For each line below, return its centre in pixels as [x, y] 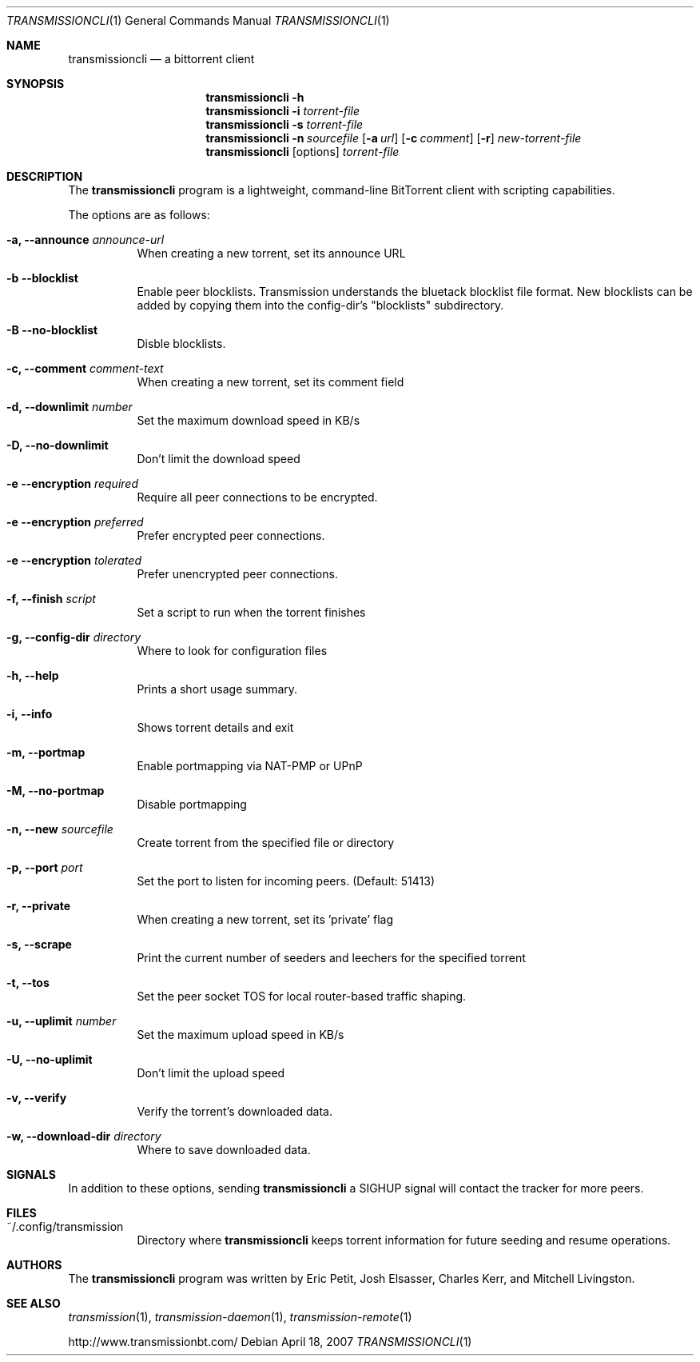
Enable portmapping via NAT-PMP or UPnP [250, 766]
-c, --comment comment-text [85, 368]
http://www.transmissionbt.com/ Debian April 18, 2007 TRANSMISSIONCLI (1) [270, 1342]
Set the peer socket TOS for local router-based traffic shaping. [302, 996]
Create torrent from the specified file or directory [266, 843]
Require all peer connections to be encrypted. [257, 497]
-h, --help [33, 675]
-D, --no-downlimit [58, 445]
